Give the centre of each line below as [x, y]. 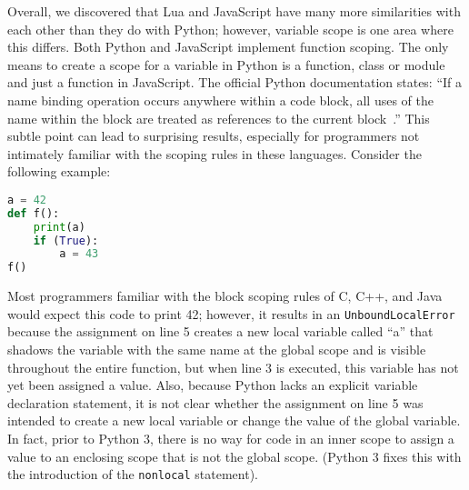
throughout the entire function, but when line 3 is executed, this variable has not [233, 367]
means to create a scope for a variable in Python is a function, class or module [226, 64]
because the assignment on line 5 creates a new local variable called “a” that [220, 331]
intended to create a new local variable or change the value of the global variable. [234, 420]
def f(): [34, 213]
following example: [59, 171]
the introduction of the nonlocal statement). [133, 474]
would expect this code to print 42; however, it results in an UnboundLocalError [231, 313]
